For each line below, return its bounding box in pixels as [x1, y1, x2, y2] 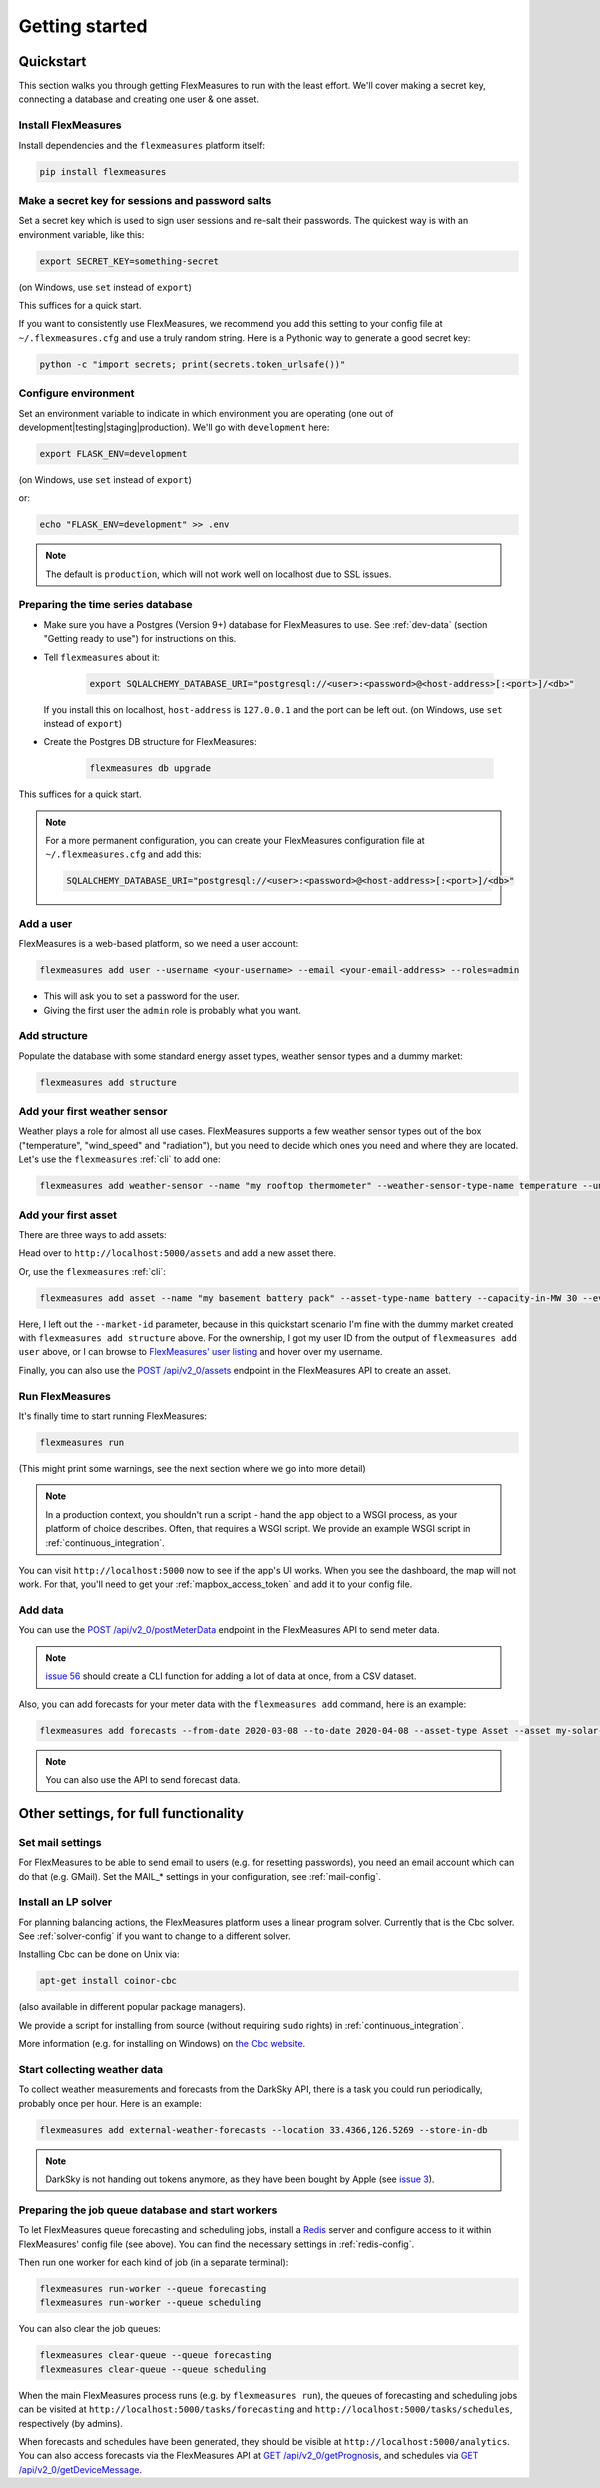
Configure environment [18, 386, 135, 400]
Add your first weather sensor [18, 1105, 168, 1119]
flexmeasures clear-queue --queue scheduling [39, 2363, 267, 2375]
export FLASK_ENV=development [39, 448, 188, 459]
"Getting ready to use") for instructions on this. [43, 633, 237, 645]
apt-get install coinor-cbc [39, 1975, 177, 1987]
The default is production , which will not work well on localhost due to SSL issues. [45, 568, 392, 580]
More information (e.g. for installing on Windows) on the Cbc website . [18, 2038, 306, 2050]
